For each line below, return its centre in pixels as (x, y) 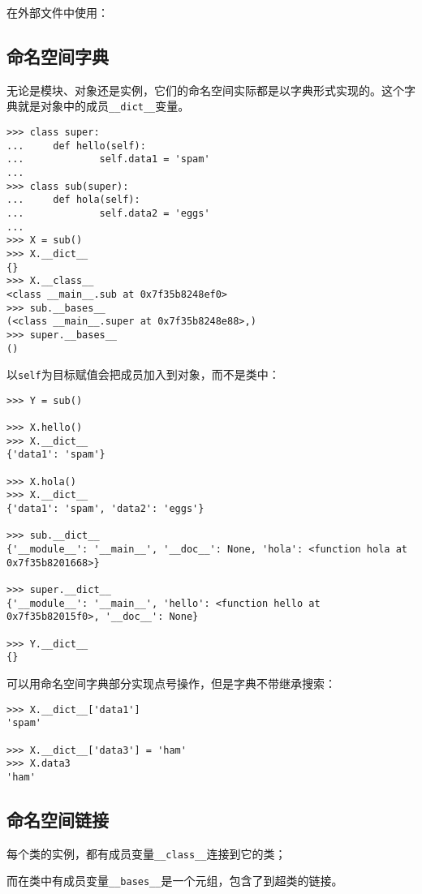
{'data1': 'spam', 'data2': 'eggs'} (105, 509)
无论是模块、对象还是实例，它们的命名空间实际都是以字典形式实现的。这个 (205, 90)
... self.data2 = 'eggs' (108, 213)
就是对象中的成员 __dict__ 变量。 (103, 106)
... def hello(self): (76, 146)
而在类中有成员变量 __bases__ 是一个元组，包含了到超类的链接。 (175, 881)
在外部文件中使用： (58, 12)
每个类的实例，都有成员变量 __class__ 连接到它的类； (146, 853)
